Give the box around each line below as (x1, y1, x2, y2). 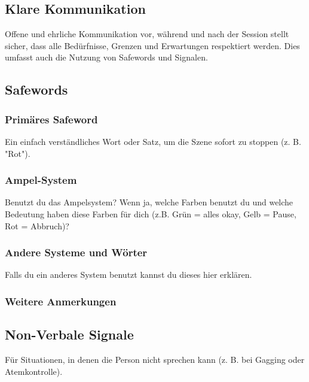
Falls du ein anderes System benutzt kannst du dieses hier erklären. (5, 268, 252, 281)
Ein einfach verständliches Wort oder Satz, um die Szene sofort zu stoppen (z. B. (5, 135, 301, 147)
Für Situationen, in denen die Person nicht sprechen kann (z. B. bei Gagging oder (5, 353, 305, 366)
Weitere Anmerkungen (5, 293, 117, 308)
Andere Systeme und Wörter (5, 245, 148, 260)
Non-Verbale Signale (5, 325, 134, 344)
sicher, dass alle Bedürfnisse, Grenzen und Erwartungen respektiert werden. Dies (5, 39, 300, 51)
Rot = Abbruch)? (5, 219, 69, 232)
